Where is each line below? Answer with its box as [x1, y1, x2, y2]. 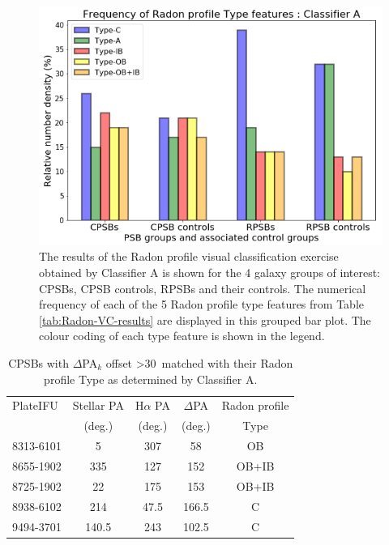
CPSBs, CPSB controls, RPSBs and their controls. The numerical [39, 279, 366, 296]
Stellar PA [72, 397, 124, 414]
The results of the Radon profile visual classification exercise [39, 248, 339, 265]
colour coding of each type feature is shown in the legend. [39, 327, 325, 344]
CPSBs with [8, 355, 69, 371]
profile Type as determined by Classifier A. [44, 370, 258, 387]
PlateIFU [12, 397, 58, 414]
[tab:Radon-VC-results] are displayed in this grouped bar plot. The [39, 311, 371, 328]
